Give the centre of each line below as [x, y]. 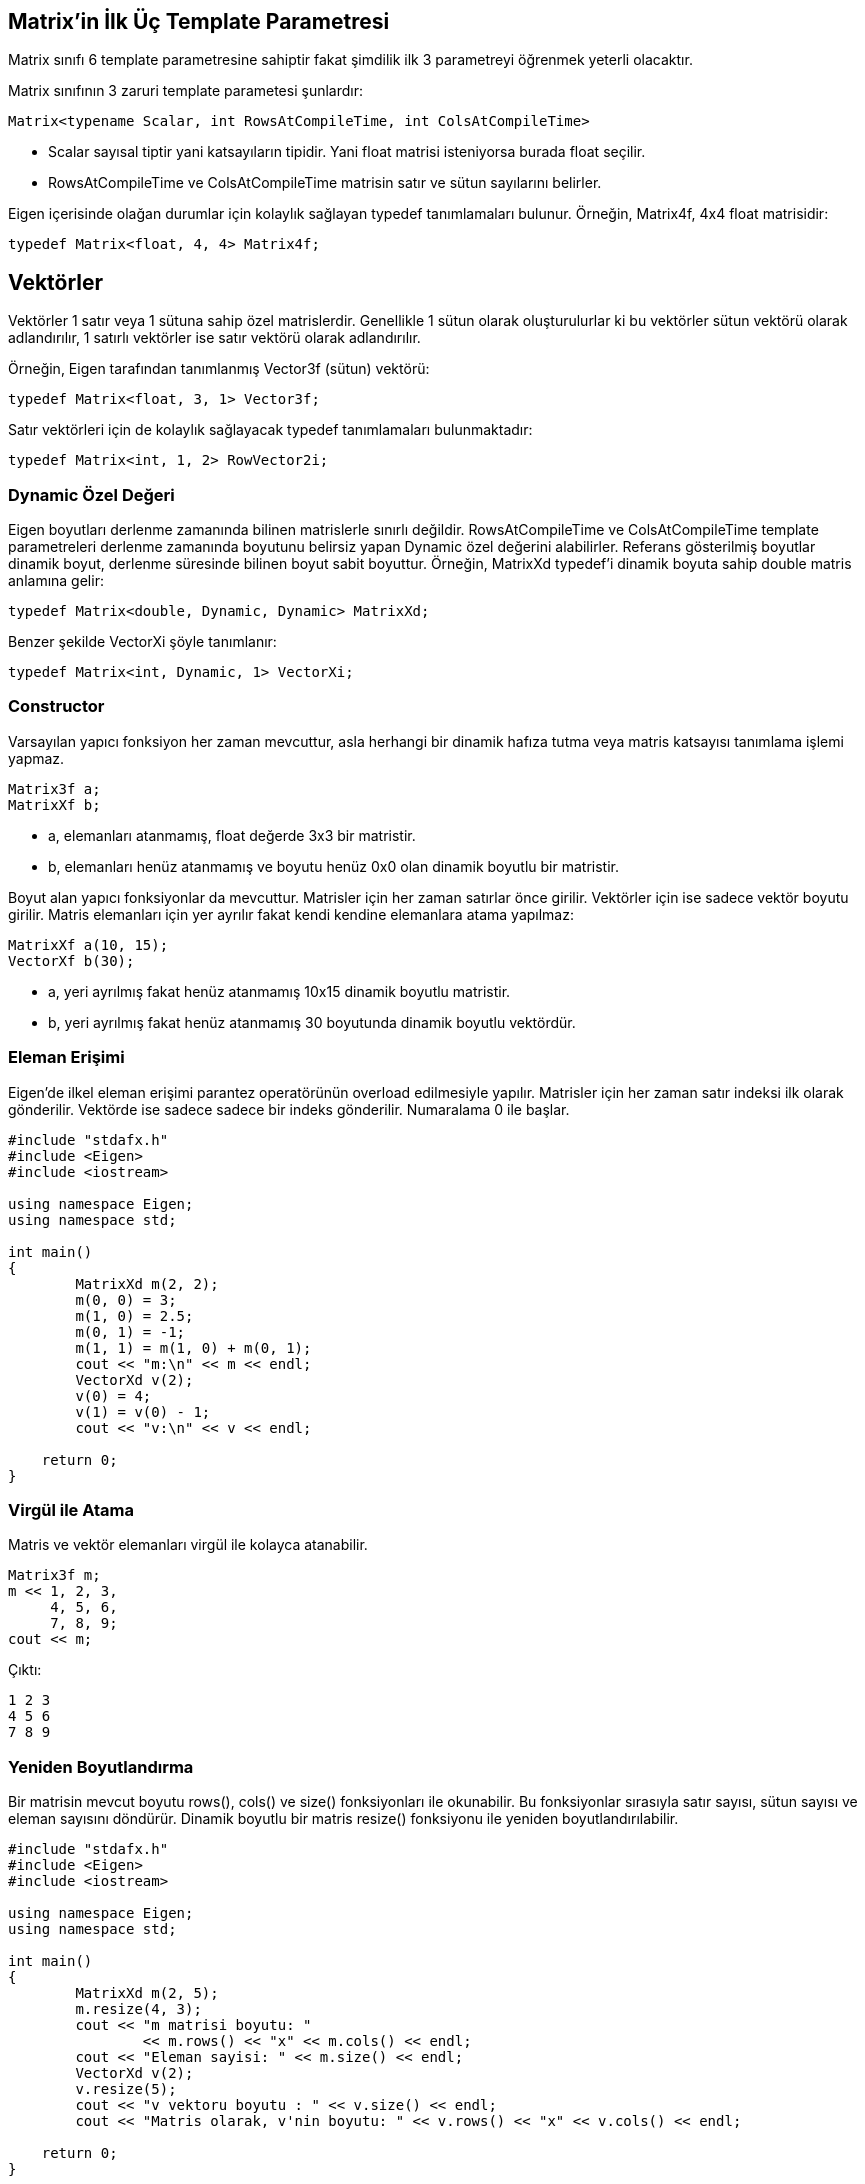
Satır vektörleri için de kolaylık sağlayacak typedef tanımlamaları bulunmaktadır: [270, 430]
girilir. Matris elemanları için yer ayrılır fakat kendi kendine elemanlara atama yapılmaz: [291, 914]
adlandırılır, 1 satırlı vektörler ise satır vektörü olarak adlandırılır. [214, 338]
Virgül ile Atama [71, 1509]
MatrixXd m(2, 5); [147, 1993]
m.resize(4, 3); [138, 2009]
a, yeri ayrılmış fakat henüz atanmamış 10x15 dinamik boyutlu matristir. [279, 991]
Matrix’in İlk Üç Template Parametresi [199, 21]
